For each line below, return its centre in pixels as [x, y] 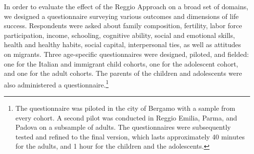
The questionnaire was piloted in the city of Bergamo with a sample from [125, 108]
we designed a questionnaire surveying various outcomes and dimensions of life [121, 16]
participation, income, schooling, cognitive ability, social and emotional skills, [119, 35]
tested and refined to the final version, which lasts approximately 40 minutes [130, 136]
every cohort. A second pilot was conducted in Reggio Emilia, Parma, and [126, 117]
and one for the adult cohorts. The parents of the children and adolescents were [123, 73]
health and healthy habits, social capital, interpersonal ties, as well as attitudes [123, 44]
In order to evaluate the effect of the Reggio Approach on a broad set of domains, [126, 6]
